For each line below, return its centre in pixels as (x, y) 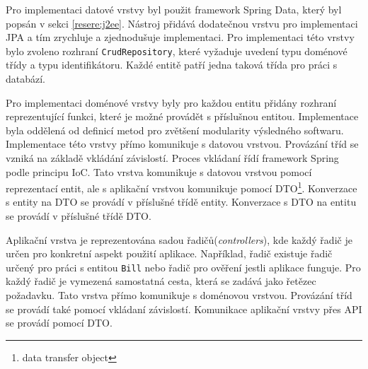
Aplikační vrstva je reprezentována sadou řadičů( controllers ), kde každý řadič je (179, 239)
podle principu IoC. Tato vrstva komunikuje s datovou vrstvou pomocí (159, 171)
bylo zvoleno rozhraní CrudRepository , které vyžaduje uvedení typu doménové (177, 51)
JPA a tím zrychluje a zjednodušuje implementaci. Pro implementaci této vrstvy (180, 37)
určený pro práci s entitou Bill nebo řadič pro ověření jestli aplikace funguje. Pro (183, 267)
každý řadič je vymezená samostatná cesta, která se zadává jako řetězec (161, 281)
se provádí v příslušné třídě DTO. (79, 216)
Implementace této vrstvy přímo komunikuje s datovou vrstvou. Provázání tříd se (182, 144)
